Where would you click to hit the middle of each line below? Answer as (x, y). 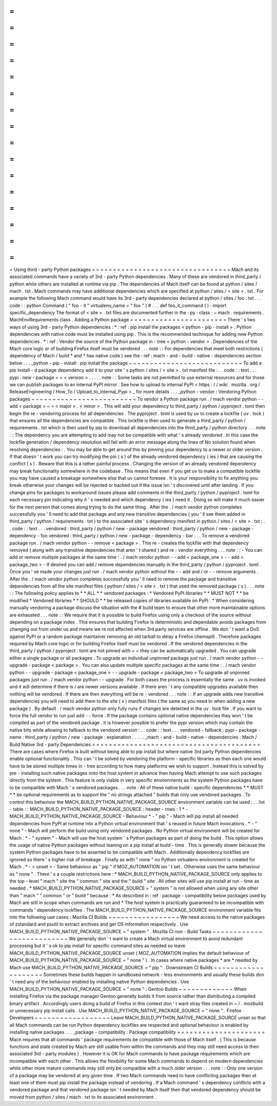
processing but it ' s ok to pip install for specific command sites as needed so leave (97, 946)
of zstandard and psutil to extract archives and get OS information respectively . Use (99, 924)
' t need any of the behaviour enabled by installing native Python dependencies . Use (99, 982)
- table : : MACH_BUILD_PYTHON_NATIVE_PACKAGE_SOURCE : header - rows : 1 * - (99, 809)
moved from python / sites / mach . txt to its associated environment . (83, 1097)
